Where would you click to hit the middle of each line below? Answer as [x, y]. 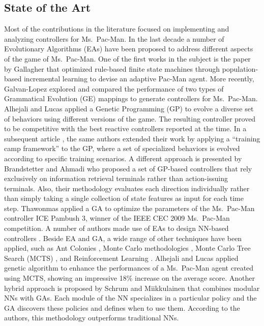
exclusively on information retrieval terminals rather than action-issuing [116, 178]
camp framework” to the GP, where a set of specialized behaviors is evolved [122, 148]
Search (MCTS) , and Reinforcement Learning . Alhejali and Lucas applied [121, 258]
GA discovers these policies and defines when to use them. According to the [122, 307]
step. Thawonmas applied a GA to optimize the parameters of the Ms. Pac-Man [129, 208]
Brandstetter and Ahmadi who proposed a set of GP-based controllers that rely [128, 168]
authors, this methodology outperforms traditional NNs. [92, 318]
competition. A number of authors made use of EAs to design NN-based [116, 228]
